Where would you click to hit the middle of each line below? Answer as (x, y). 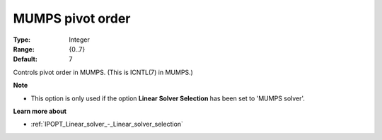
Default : (25, 59)
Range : (24, 49)
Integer (79, 40)
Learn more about (40, 111)
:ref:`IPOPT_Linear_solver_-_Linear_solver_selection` (107, 124)
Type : (22, 40)
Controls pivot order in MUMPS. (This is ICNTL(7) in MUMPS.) (103, 72)
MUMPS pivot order (72, 18)
